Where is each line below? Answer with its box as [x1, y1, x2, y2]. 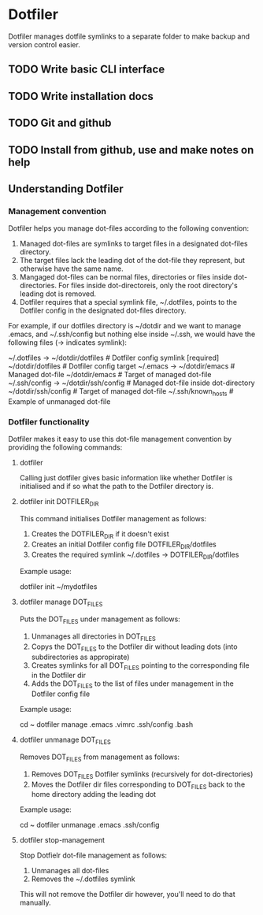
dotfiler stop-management [19, 835, 105, 845]
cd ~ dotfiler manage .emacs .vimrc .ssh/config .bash [19, 720, 194, 729]
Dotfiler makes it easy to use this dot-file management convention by [8, 435, 232, 444]
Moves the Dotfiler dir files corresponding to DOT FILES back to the [31, 780, 246, 791]
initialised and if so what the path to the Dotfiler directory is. [19, 482, 214, 491]
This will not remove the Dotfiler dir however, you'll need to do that [19, 890, 235, 899]
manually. [19, 898, 51, 907]
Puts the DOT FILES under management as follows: [19, 614, 181, 626]
